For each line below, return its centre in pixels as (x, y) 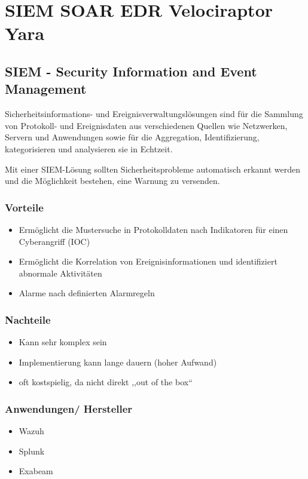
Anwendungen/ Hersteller (69, 408)
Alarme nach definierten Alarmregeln (87, 293)
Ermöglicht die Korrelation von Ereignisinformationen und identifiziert (148, 261)
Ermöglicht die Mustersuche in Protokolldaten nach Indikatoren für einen (153, 229)
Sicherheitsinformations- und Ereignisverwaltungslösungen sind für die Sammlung (154, 114)
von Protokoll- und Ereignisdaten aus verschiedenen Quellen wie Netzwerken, (146, 125)
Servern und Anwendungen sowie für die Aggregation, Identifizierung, (132, 137)
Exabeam (36, 471)
